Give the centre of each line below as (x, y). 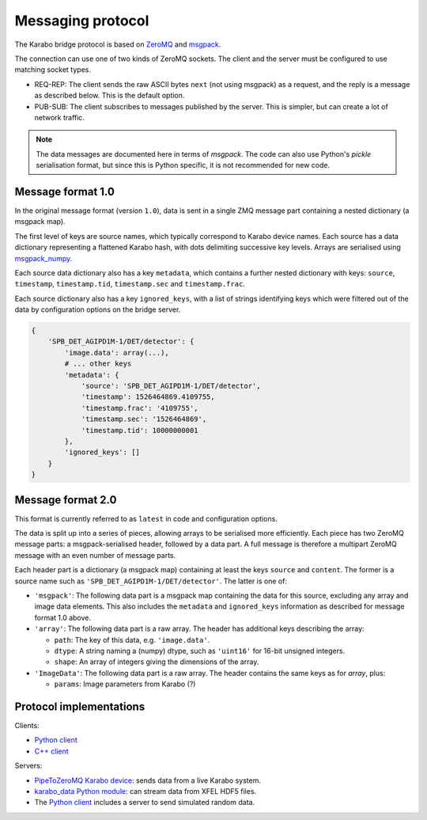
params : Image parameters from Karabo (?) (125, 684)
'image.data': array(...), (117, 353)
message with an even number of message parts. (95, 555)
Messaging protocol (82, 21)
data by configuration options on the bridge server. (98, 309)
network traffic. (59, 117)
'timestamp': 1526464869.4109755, (148, 397)
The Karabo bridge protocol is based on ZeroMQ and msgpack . (118, 44)
